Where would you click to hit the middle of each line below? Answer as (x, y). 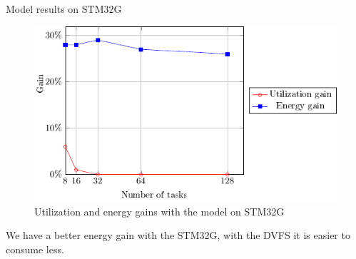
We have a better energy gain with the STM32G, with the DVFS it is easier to (178, 235)
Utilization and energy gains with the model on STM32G (159, 211)
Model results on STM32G (64, 9)
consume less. (35, 249)
